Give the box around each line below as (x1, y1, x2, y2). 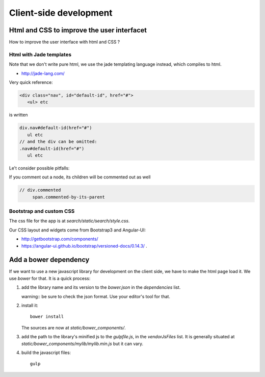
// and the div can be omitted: (19, 139, 98, 145)
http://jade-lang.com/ (21, 70, 65, 76)
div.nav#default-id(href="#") (19, 125, 92, 131)
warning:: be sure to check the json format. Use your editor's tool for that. (21, 293, 170, 299)
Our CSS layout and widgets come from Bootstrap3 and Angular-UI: (9, 227, 146, 233)
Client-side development (9, 7, 113, 18)
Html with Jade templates (9, 51, 72, 58)
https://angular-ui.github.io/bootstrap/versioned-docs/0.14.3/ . (21, 243, 147, 249)
